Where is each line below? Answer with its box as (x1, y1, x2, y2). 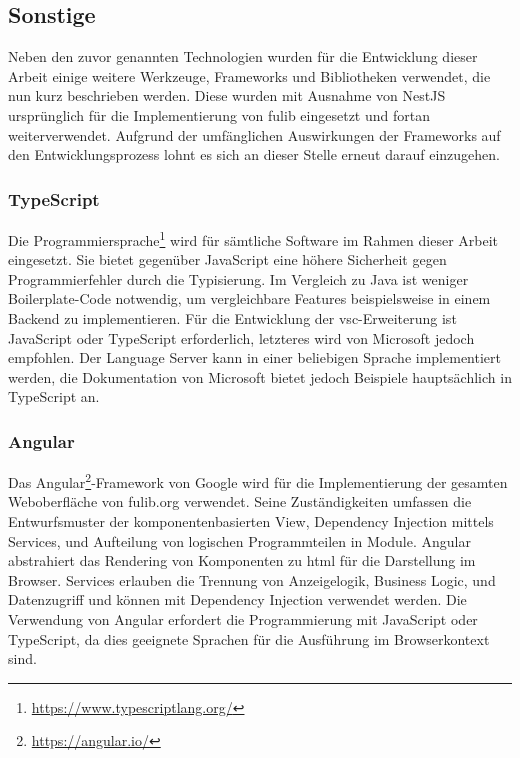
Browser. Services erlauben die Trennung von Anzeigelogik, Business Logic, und (8, 569, 496, 590)
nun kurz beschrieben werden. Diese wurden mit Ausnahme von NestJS (8, 85, 446, 106)
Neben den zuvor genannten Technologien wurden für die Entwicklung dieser (8, 46, 478, 67)
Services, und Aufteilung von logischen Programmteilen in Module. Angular (8, 530, 471, 551)
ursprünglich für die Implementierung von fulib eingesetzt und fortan (8, 104, 430, 125)
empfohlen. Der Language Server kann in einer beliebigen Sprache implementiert (8, 347, 501, 368)
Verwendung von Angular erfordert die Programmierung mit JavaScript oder (8, 609, 478, 630)
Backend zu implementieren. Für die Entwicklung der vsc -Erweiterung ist (8, 308, 457, 329)
